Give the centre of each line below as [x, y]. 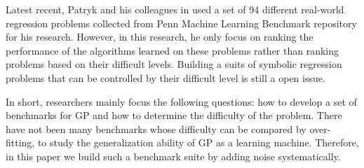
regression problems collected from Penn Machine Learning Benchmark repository [181, 23]
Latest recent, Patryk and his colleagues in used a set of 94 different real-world [175, 9]
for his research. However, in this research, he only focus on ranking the [160, 37]
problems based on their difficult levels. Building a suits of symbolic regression [174, 64]
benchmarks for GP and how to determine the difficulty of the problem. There [174, 115]
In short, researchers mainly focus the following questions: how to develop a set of [181, 101]
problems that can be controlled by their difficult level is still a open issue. [166, 77]
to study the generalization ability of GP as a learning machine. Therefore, [198, 142]
